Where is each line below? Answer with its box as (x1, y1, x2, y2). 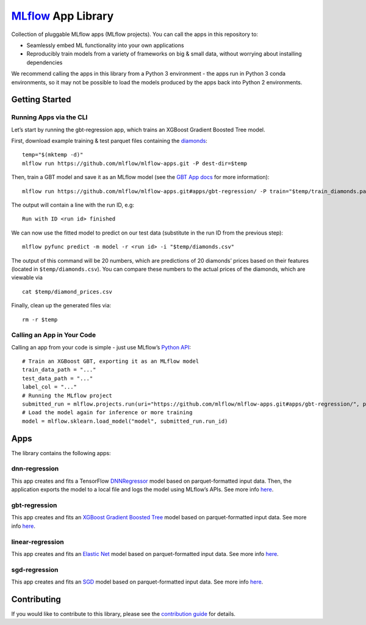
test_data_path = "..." (22, 375, 93, 382)
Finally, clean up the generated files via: (11, 302, 112, 309)
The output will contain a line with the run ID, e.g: (11, 202, 134, 208)
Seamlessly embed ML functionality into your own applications (26, 42, 184, 49)
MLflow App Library (11, 9, 114, 23)
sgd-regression (11, 565, 59, 574)
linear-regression (11, 538, 64, 546)
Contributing (11, 594, 61, 604)
